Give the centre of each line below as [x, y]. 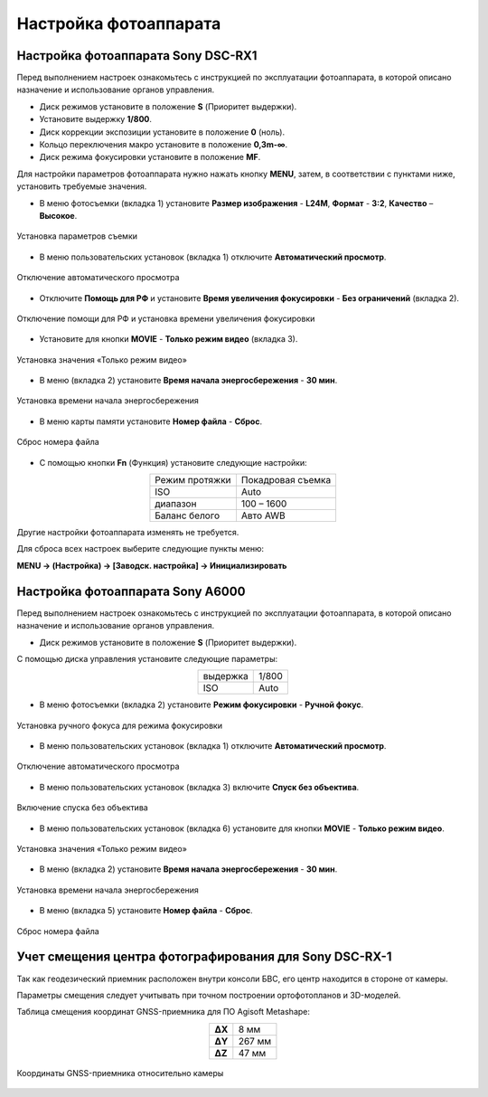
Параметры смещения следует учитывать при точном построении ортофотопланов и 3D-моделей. [209, 995]
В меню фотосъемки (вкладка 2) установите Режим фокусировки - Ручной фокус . [202, 705]
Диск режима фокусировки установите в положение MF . [150, 157]
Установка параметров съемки [77, 236]
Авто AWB [263, 515]
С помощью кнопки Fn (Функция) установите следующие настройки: [173, 462]
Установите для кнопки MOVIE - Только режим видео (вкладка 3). [169, 339]
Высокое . [58, 215]
